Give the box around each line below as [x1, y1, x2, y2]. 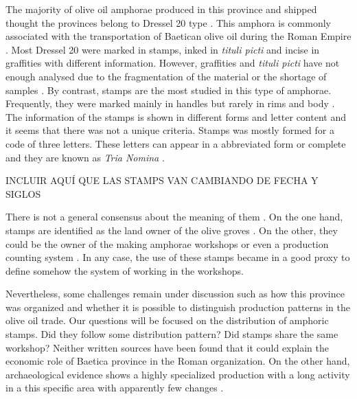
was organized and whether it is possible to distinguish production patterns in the [5, 299, 351, 314]
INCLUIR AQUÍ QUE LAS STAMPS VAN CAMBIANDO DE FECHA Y [5, 173, 319, 187]
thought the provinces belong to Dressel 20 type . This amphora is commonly [5, 15, 331, 30]
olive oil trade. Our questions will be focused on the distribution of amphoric [5, 313, 329, 328]
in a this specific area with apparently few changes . [5, 380, 224, 395]
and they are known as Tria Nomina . [5, 150, 165, 164]
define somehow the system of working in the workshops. [5, 263, 244, 277]
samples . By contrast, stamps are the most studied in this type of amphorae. [5, 82, 332, 97]
